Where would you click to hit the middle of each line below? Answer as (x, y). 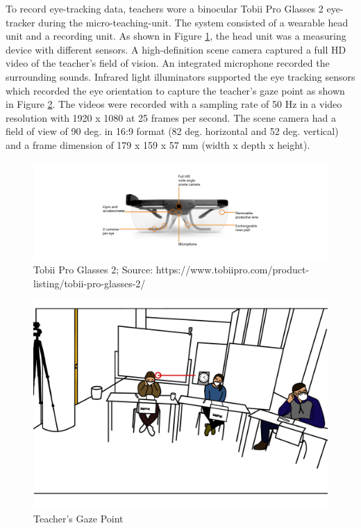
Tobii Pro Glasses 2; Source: (93, 270)
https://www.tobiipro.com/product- (233, 270)
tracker (20, 22)
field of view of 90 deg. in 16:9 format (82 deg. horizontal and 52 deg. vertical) (172, 131)
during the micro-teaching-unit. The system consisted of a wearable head (193, 22)
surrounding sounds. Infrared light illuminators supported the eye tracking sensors (180, 76)
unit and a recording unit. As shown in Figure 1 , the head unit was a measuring (176, 36)
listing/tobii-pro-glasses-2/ (90, 283)
